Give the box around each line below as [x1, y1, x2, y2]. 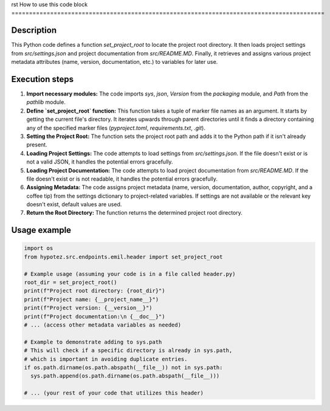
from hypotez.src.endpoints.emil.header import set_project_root [24, 253, 223, 260]
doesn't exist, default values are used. [26, 201, 122, 208]
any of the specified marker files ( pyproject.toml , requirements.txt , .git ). [26, 124, 206, 131]
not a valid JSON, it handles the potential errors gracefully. [26, 158, 173, 165]
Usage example [11, 225, 72, 235]
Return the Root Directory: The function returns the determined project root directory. [26, 209, 243, 216]
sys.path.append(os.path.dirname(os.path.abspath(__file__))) [30, 373, 220, 379]
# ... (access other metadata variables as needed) [24, 321, 182, 328]
